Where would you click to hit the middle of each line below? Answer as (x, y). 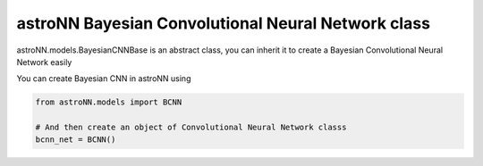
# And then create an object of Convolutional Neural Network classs (191, 128)
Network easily (44, 62)
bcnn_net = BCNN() (76, 140)
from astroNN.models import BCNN (109, 102)
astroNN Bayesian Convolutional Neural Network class (224, 23)
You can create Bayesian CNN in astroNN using (104, 79)
